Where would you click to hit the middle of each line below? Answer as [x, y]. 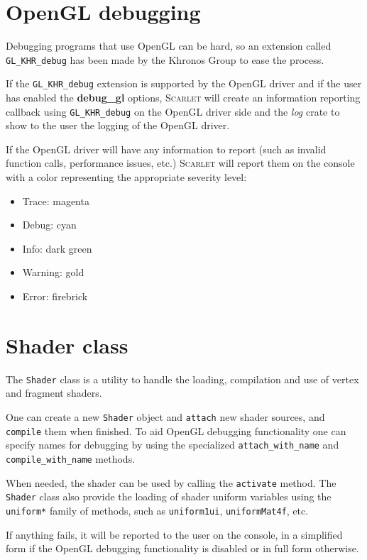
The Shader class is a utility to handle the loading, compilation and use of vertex [182, 379]
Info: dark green [57, 248]
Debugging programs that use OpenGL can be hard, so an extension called [169, 46]
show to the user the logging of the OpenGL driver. [118, 125]
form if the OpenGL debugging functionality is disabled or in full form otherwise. [182, 548]
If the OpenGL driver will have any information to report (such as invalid [166, 149]
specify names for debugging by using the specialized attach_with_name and [172, 445]
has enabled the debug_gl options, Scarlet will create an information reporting [183, 98]
